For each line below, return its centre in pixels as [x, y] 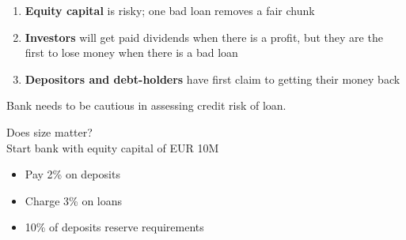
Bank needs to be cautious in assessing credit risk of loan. [146, 105]
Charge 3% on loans [74, 200]
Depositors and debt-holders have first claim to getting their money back [212, 79]
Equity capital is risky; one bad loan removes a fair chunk [170, 10]
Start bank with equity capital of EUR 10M [113, 147]
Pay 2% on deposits [72, 174]
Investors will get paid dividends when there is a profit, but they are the [204, 37]
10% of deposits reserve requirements [114, 227]
